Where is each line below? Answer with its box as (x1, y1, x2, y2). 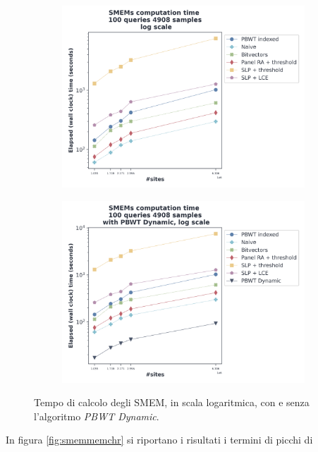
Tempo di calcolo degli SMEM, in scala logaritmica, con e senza (34, 395, 310, 410)
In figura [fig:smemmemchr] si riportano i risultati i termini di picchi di (6, 432, 313, 447)
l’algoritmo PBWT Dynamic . (34, 408, 159, 423)
